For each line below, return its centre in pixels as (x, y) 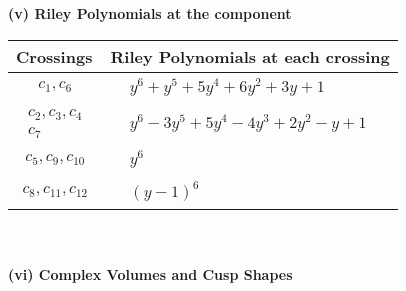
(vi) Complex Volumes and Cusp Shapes (150, 273)
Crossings (54, 56)
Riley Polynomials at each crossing (250, 56)
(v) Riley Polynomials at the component (150, 13)
